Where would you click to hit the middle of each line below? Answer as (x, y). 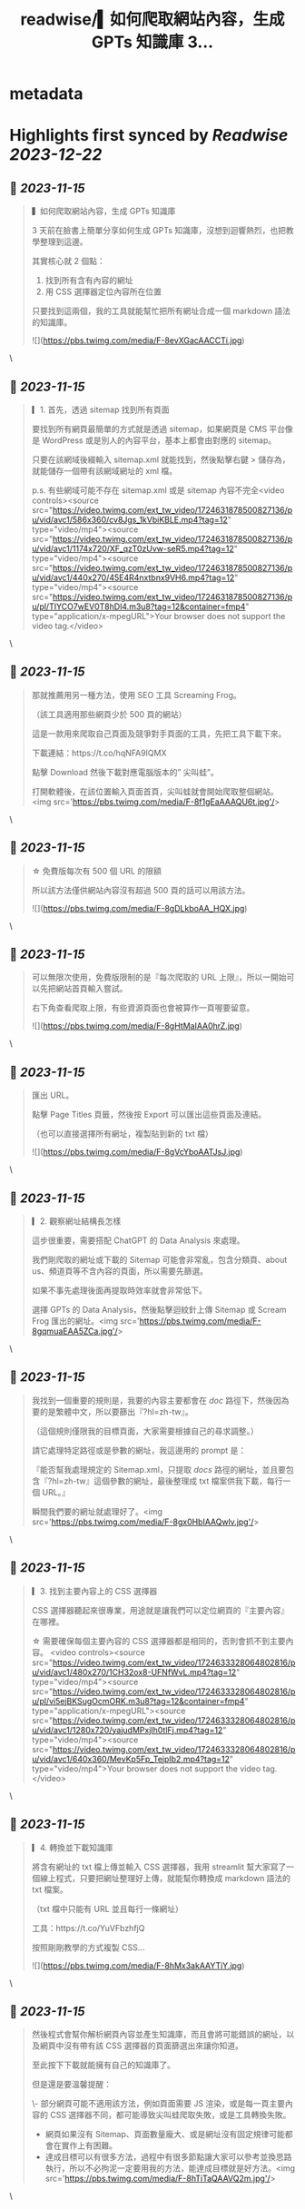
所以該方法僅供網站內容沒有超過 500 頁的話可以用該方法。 (141, 890)
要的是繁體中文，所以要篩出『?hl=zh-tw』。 (112, 1411)
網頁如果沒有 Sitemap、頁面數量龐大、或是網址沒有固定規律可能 (165, 2135)
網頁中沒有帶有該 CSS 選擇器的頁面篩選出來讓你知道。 (141, 2046)
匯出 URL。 (53, 1095)
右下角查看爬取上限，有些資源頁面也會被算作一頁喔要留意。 (143, 1008)
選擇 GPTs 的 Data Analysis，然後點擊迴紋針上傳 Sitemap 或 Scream (159, 1310)
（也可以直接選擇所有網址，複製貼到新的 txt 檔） (122, 1134)
